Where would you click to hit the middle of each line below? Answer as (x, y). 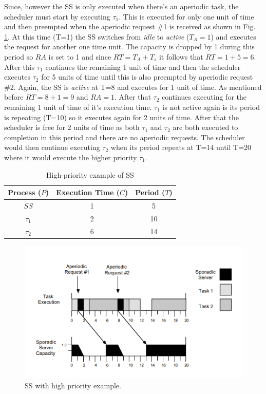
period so (19, 56)
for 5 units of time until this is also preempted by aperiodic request (147, 77)
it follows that (181, 56)
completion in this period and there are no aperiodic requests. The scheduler (125, 137)
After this (20, 67)
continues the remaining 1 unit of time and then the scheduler (143, 67)
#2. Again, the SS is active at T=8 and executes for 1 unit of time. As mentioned (133, 87)
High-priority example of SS (90, 174)
